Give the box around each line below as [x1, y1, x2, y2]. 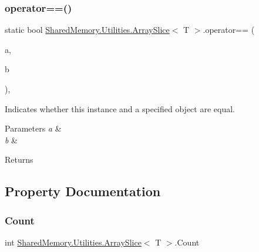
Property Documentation [5, 182, 161, 200]
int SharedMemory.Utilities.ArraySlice [5, 236, 142, 248]
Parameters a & [5, 122, 62, 135]
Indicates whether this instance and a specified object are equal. [5, 102, 235, 115]
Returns [5, 153, 33, 166]
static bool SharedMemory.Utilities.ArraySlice [5, 23, 170, 36]
